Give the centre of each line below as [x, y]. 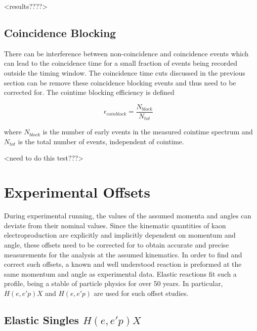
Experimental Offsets [77, 192]
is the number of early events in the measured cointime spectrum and [148, 132]
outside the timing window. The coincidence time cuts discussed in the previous [125, 72]
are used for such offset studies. [141, 293]
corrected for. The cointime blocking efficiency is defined [89, 92]
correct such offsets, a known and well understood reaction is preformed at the [123, 264]
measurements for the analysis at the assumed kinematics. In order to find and [123, 254]
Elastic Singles [42, 319]
